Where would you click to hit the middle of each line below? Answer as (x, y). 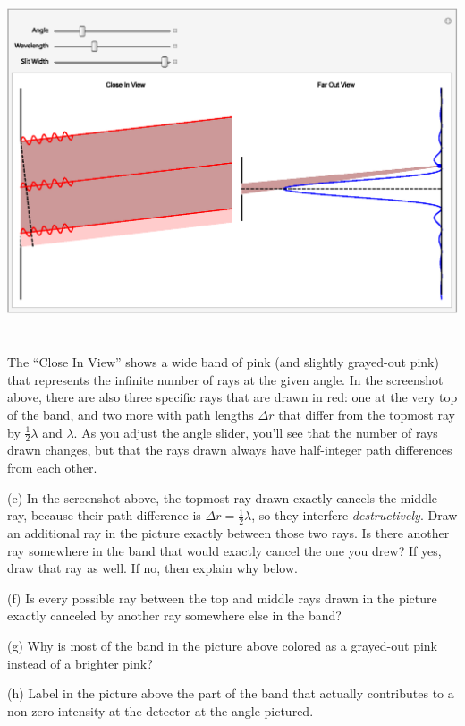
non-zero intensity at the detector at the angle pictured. (161, 710)
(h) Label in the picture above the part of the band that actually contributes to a (231, 693)
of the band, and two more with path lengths (131, 414)
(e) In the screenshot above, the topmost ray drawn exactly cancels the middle (223, 497)
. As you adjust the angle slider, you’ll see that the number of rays (256, 432)
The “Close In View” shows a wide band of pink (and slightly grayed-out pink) (223, 362)
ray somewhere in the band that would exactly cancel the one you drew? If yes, (224, 550)
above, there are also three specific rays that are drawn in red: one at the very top (232, 397)
